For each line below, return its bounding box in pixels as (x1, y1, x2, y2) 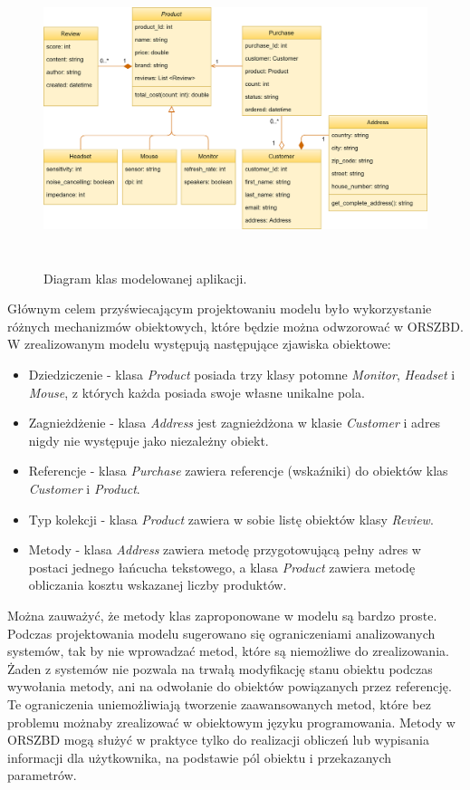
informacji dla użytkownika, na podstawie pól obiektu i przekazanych (7, 747, 392, 766)
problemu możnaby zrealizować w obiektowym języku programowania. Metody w (7, 712, 456, 731)
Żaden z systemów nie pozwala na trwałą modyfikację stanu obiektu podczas (7, 659, 433, 678)
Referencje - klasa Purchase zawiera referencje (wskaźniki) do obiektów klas (28, 461, 448, 480)
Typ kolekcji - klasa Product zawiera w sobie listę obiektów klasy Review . (28, 509, 434, 528)
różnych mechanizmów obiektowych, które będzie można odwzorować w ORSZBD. (7, 316, 464, 335)
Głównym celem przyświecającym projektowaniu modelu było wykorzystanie (7, 299, 432, 318)
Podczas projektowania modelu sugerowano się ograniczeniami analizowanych (7, 623, 436, 642)
